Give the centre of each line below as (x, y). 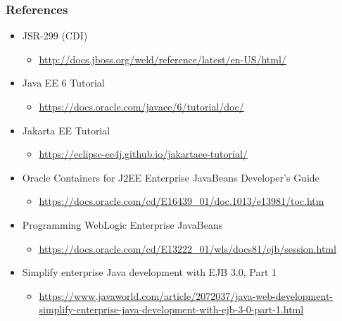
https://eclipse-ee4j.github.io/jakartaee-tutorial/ (143, 154)
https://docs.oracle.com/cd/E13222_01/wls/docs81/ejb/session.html (188, 248)
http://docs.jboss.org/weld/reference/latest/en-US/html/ (163, 59)
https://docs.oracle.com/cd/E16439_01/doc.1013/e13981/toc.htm (182, 201)
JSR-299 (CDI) (55, 36)
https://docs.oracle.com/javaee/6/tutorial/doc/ (141, 106)
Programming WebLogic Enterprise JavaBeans (122, 224)
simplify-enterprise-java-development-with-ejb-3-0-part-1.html (171, 309)
